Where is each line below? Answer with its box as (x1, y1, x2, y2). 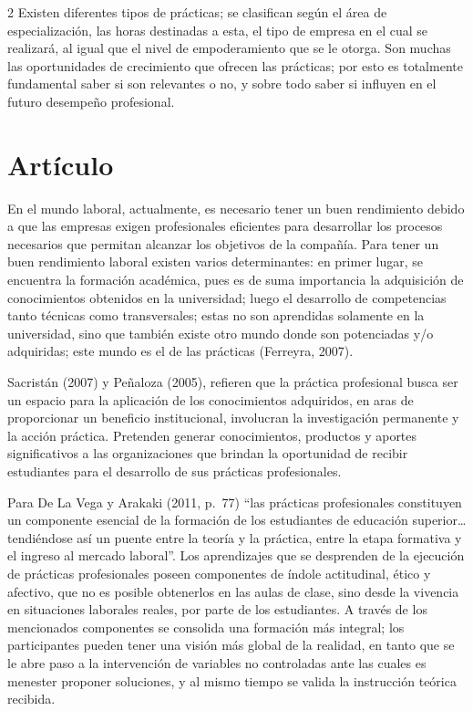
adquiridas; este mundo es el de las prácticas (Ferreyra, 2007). (7, 341, 354, 361)
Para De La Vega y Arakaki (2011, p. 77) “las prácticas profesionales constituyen (7, 492, 462, 511)
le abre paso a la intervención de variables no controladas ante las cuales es (7, 653, 427, 672)
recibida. (7, 689, 56, 708)
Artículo (7, 145, 114, 183)
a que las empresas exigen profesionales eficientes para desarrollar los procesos (7, 216, 443, 235)
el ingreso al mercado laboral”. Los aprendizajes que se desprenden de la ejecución (7, 546, 465, 565)
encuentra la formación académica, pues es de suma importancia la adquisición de (7, 270, 464, 289)
